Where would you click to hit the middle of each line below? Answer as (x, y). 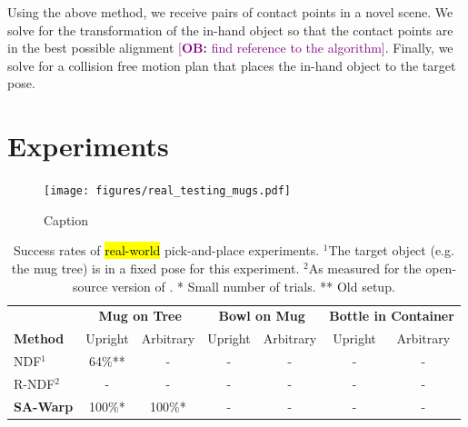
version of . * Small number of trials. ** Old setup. (253, 286)
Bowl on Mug (262, 316)
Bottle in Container (392, 316)
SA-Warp (44, 406)
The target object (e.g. (391, 250)
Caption (66, 219)
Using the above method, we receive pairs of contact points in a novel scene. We (230, 12)
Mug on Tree (140, 316)
